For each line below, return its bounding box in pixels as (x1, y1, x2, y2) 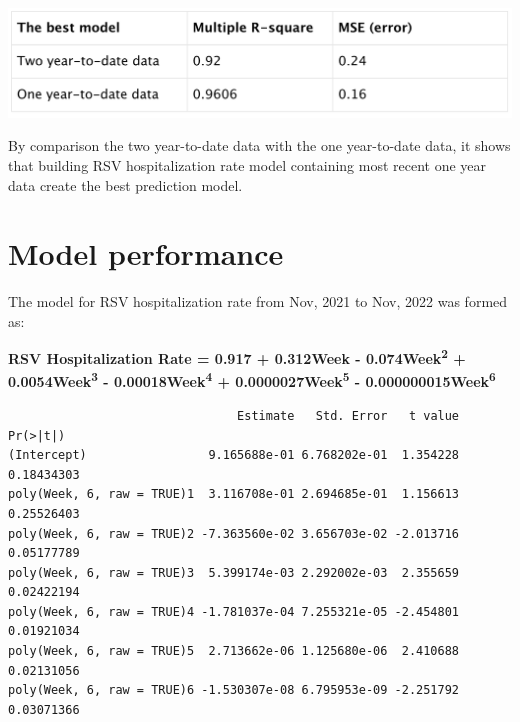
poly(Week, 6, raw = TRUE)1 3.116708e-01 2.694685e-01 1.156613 (8, 487, 460, 502)
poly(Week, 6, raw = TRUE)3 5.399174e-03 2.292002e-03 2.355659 (8, 565, 460, 580)
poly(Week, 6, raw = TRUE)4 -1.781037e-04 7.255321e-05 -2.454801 (8, 604, 460, 619)
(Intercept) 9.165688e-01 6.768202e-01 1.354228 (8, 448, 460, 463)
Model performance (8, 233, 284, 274)
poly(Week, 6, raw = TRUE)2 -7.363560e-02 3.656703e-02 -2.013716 (8, 526, 460, 541)
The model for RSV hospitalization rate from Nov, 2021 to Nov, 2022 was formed (8, 291, 508, 312)
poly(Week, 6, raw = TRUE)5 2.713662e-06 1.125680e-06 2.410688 (8, 644, 460, 659)
